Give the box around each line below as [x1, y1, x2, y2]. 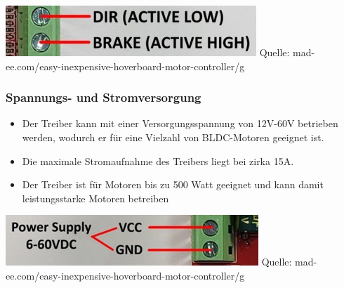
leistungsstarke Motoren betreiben [22, 190, 169, 205]
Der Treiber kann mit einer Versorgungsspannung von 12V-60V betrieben [22, 116, 338, 131]
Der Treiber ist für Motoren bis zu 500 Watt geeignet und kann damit [22, 177, 324, 192]
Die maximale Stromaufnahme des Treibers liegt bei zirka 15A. [22, 153, 294, 168]
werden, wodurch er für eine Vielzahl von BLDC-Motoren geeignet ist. [22, 130, 324, 144]
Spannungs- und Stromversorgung [6, 89, 201, 106]
